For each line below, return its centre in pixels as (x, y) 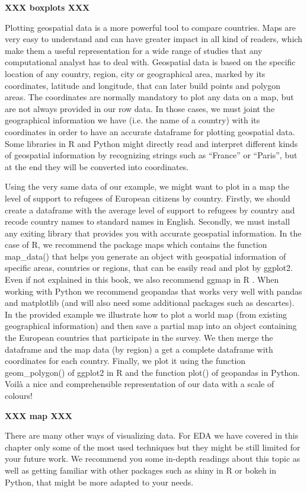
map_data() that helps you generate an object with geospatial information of (145, 256)
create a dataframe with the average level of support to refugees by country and (150, 210)
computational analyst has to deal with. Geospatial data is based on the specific (150, 62)
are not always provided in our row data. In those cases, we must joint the (140, 108)
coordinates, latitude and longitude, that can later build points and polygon (143, 85)
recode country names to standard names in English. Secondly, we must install (148, 221)
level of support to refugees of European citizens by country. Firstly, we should (148, 198)
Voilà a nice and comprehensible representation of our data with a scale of (140, 384)
